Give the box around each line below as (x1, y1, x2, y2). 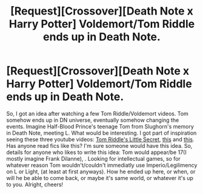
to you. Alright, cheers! (6, 181, 64, 188)
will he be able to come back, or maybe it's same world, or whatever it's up (6, 174, 194, 181)
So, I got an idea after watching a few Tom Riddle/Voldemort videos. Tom (6, 110, 189, 117)
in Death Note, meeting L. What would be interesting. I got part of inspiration (6, 129, 197, 136)
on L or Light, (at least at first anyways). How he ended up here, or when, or (6, 168, 196, 175)
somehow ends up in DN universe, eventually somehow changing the (6, 116, 179, 124)
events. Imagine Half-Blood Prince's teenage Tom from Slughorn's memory (6, 122, 194, 130)
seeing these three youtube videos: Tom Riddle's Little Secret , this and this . (6, 135, 195, 143)
